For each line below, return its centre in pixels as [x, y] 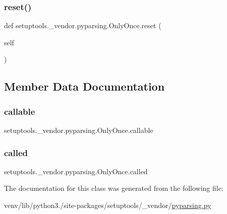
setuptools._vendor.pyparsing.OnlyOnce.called [76, 171]
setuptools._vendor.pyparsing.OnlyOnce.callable [79, 130]
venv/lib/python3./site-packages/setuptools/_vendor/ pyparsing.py [108, 205]
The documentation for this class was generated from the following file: [114, 188]
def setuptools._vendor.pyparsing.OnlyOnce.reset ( [83, 25]
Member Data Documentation [84, 86]
